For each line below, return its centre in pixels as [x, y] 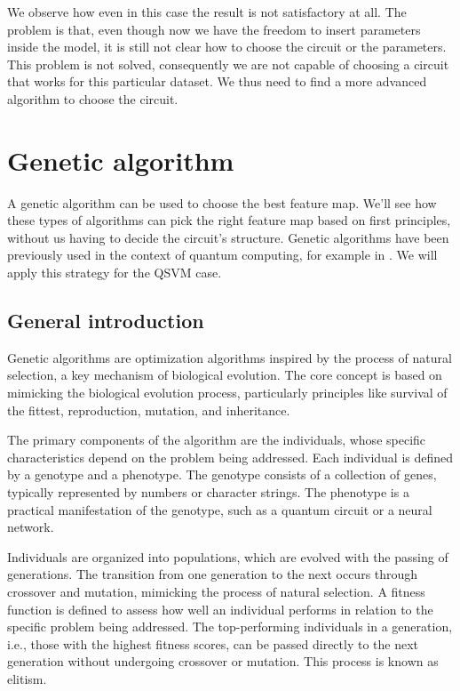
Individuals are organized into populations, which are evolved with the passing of [228, 556]
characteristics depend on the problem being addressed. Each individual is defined [230, 457]
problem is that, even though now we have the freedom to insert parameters [214, 29]
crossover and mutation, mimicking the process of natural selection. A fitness [216, 591]
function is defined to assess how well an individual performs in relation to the [220, 609]
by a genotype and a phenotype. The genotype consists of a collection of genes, [222, 474]
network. [31, 527]
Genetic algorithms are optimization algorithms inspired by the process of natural [230, 357]
